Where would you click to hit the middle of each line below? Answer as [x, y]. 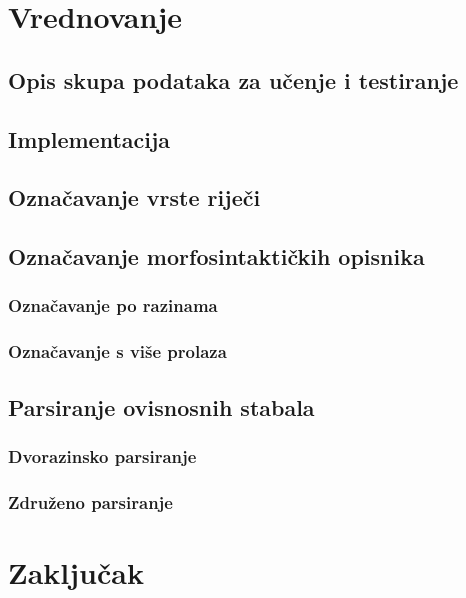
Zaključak [76, 571]
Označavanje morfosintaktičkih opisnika [216, 256]
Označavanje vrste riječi [134, 197]
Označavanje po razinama [113, 305]
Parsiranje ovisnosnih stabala [161, 406]
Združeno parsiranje [90, 501]
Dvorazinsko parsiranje [102, 455]
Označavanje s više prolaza [117, 351]
